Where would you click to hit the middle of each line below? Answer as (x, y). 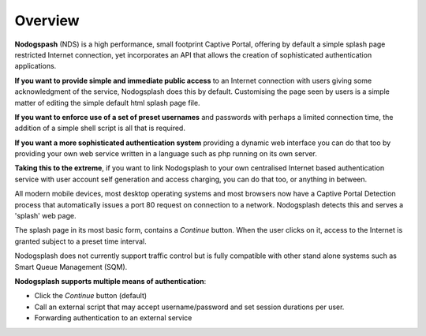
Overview (47, 21)
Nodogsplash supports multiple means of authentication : (110, 281)
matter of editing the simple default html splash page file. (107, 103)
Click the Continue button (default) (91, 296)
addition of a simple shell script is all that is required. (100, 128)
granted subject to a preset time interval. (81, 241)
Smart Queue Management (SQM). (71, 267)
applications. (35, 66)
